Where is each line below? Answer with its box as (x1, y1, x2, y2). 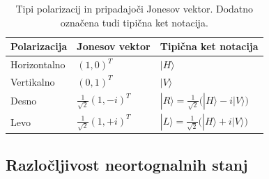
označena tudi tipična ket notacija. (60, 15, 208, 29)
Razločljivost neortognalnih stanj (6, 153, 248, 175)
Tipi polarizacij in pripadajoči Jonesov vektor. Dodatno (15, 1, 254, 15)
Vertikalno (10, 74, 55, 88)
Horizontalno (10, 57, 66, 72)
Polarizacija (10, 39, 68, 54)
